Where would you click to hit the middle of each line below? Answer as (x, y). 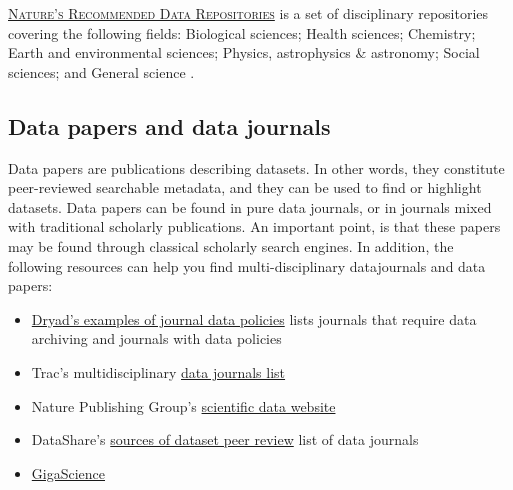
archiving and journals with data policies (156, 338)
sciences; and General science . (101, 71)
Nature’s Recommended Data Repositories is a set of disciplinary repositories (248, 13)
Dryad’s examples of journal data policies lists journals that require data (254, 318)
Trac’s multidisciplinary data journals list (158, 371)
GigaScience (68, 472)
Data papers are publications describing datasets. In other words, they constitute (256, 167)
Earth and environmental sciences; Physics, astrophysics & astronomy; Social (244, 52)
